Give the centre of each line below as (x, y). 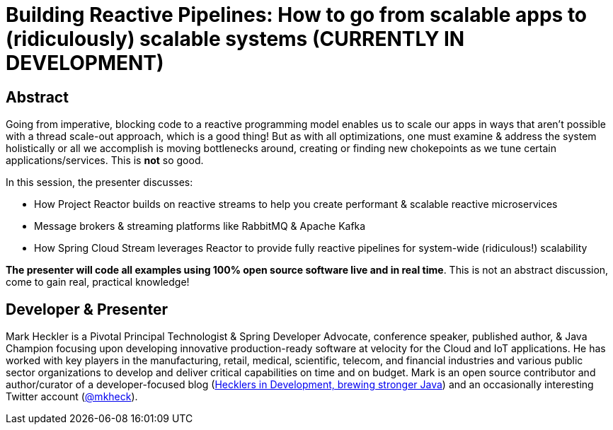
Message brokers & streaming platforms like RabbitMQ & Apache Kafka (200, 226)
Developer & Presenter (87, 309)
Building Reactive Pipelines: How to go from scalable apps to (297, 15)
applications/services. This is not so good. (105, 161)
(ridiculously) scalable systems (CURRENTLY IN (235, 39)
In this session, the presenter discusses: (99, 182)
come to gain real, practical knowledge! (98, 282)
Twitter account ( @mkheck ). (72, 397)
